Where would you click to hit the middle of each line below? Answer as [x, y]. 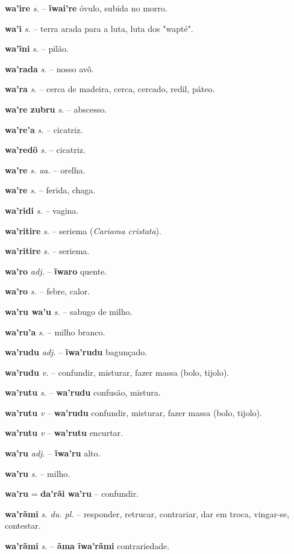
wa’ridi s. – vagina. [42, 210]
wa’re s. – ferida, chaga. [50, 190]
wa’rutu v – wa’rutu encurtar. [64, 433]
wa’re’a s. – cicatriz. [44, 129]
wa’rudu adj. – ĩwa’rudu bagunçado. [76, 352]
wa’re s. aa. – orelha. [45, 170]
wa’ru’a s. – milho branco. [55, 331]
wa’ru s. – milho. [38, 473]
